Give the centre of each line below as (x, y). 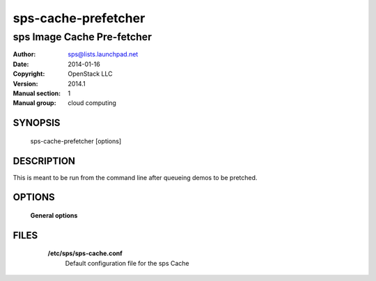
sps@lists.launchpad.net (103, 54)
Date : (21, 64)
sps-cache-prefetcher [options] (76, 141)
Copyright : (29, 74)
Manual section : (37, 93)
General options (54, 216)
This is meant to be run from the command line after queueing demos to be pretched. (135, 177)
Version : (25, 83)
